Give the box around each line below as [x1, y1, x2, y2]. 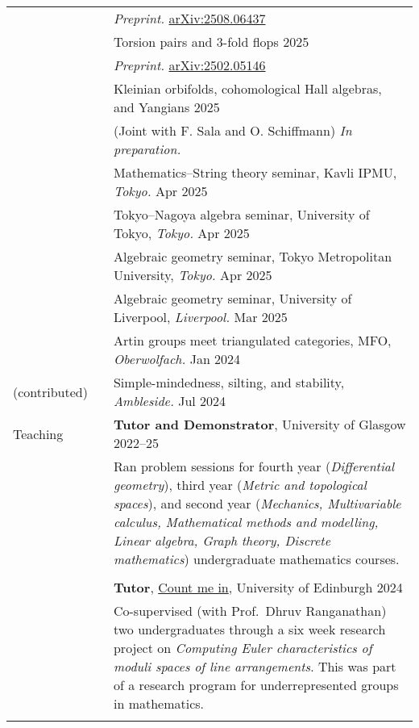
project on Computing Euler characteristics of [113, 638, 372, 657]
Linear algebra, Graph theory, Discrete [113, 531, 331, 550]
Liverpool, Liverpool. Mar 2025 [113, 308, 288, 326]
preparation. [113, 140, 181, 158]
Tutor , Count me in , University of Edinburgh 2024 [113, 578, 403, 596]
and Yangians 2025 [113, 98, 220, 116]
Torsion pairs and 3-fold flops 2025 [113, 32, 309, 51]
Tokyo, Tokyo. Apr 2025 [113, 224, 250, 242]
